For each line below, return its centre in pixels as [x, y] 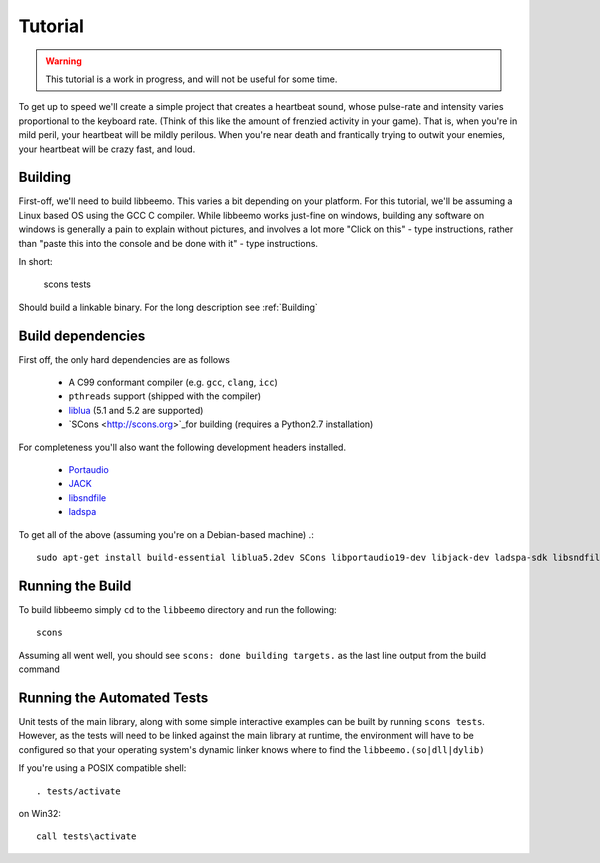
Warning [63, 61]
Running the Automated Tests [113, 697]
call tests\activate [86, 836]
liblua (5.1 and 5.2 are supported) [136, 410]
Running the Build [75, 585]
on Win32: [40, 813]
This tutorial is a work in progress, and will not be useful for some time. [191, 79]
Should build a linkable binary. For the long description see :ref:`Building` [168, 307]
